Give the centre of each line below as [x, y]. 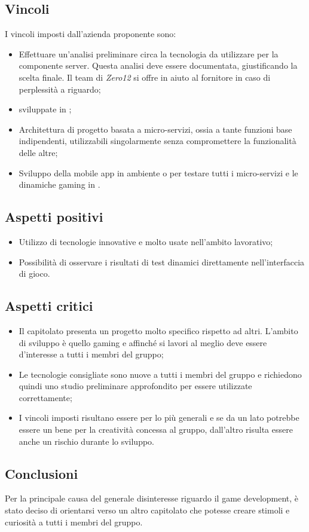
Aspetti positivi [54, 217]
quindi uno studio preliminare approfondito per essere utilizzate [135, 386]
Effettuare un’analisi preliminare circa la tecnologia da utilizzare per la [149, 53]
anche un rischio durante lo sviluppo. [87, 441]
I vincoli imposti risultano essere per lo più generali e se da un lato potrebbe [159, 418]
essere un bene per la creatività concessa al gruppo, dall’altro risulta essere [156, 429]
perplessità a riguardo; [60, 89]
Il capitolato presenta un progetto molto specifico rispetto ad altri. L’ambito [158, 330]
